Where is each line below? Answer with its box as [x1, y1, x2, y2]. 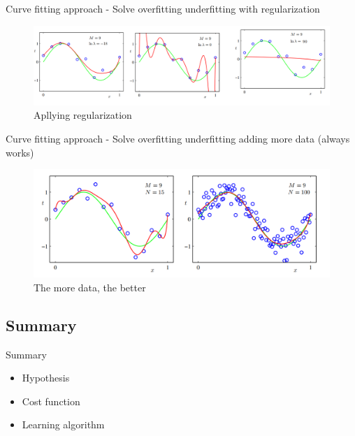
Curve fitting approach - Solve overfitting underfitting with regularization [6, 1, 320, 15]
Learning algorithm [22, 417, 105, 432]
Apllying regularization [34, 108, 132, 122]
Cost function [22, 393, 80, 408]
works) [6, 145, 34, 159]
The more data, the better [34, 279, 146, 294]
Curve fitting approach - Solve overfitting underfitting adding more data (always [6, 131, 350, 146]
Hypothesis [22, 370, 70, 385]
